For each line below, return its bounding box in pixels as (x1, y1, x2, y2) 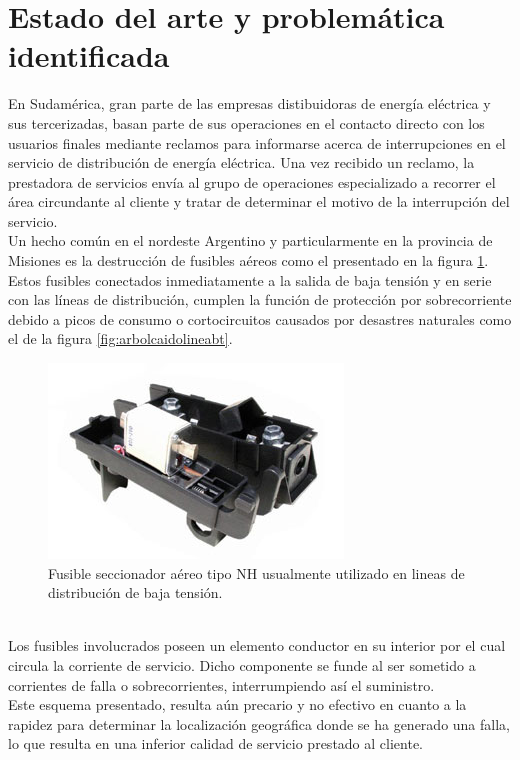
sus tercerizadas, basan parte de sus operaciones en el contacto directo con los (8, 112, 485, 133)
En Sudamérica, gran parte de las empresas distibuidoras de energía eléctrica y (8, 93, 491, 114)
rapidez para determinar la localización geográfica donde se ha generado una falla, (8, 713, 510, 734)
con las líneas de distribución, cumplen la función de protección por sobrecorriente (8, 289, 512, 310)
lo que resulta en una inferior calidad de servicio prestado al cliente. (8, 733, 423, 754)
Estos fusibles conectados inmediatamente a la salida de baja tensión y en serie (8, 269, 492, 290)
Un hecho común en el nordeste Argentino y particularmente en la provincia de (8, 230, 493, 251)
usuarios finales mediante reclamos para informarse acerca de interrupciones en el (8, 132, 506, 153)
